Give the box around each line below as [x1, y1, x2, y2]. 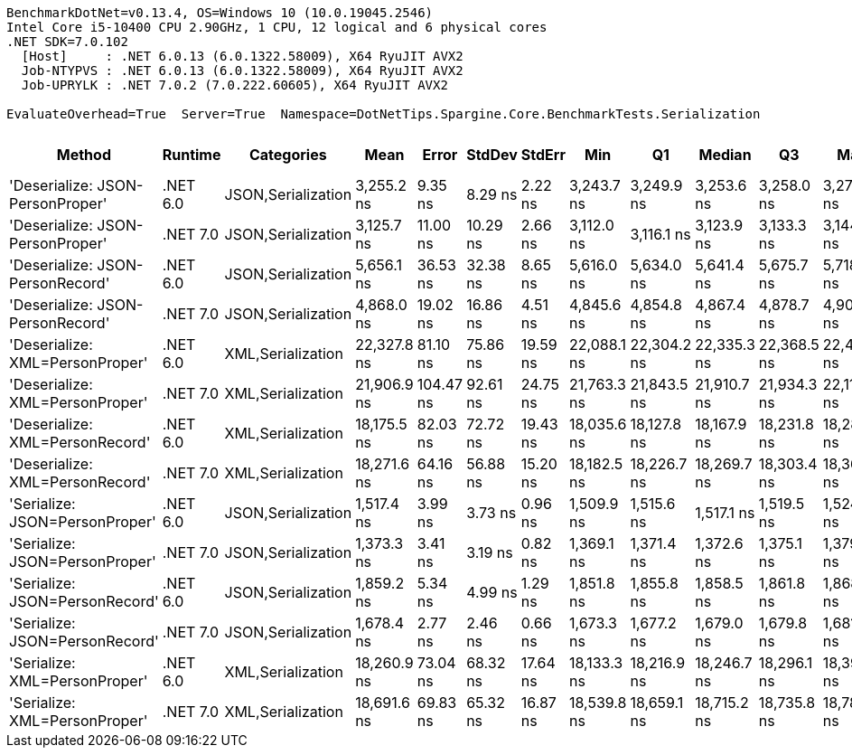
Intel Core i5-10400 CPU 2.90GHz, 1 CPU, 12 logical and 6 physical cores [6, 20, 548, 34]
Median [698, 146, 752, 164]
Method [56, 146, 111, 164]
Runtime [162, 146, 221, 164]
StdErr [520, 146, 566, 164]
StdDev [466, 146, 518, 164]
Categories [248, 146, 327, 164]
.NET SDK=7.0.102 [6, 34, 128, 49]
